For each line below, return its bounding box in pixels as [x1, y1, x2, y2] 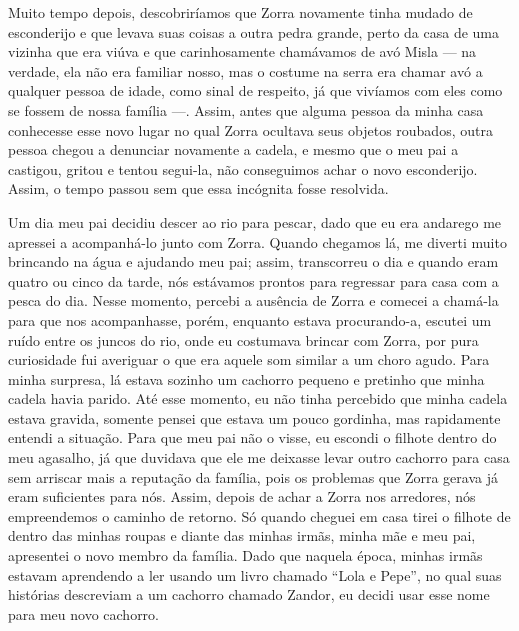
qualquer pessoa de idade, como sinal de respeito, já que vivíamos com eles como [8, 80, 503, 101]
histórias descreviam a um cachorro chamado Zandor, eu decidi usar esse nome [8, 584, 490, 605]
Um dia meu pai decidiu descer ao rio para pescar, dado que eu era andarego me [8, 211, 502, 232]
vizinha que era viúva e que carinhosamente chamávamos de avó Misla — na [8, 41, 477, 62]
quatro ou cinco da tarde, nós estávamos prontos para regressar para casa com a [8, 270, 499, 291]
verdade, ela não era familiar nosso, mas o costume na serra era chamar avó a [8, 60, 483, 81]
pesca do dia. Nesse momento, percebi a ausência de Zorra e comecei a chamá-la [8, 290, 499, 311]
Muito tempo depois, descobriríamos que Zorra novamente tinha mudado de [8, 2, 473, 22]
